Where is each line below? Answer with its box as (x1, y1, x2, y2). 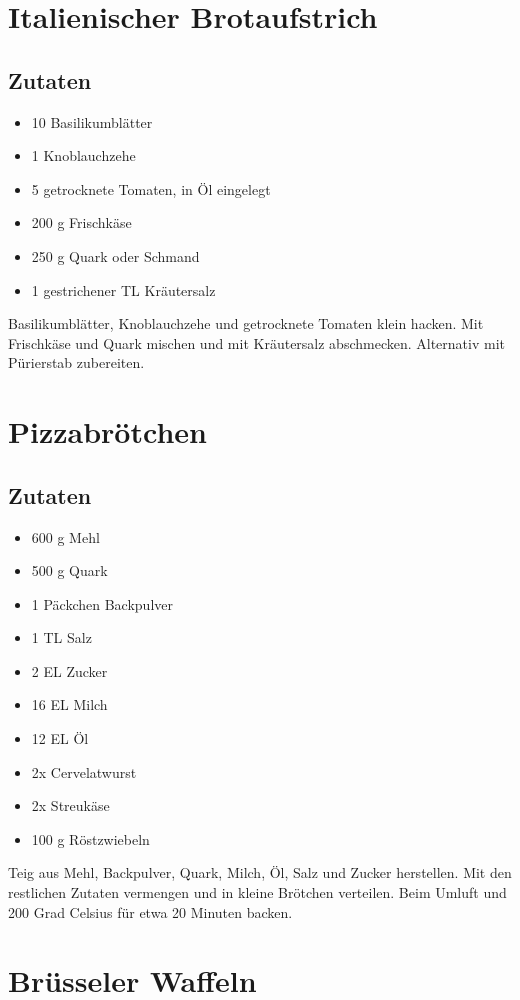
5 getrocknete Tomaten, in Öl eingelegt (31, 178, 271, 199)
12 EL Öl (31, 728, 89, 749)
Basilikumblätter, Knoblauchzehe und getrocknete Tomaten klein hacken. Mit (8, 313, 484, 334)
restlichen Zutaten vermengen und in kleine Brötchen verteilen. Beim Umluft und (8, 882, 507, 903)
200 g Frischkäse (31, 212, 132, 233)
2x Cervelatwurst (31, 761, 137, 782)
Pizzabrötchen (8, 411, 207, 452)
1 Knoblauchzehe (31, 145, 136, 166)
